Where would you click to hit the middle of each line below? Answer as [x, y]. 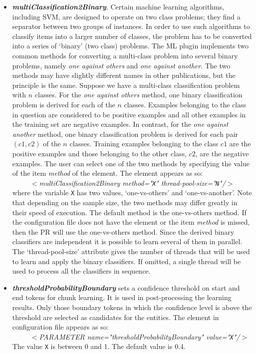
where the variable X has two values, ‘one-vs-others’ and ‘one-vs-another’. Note [132, 192]
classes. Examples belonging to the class [185, 104]
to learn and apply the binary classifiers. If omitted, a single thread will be [127, 261]
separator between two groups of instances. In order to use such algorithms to [131, 26]
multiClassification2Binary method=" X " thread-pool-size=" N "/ [132, 182]
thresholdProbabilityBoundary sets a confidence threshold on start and [126, 287]
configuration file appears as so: [60, 327]
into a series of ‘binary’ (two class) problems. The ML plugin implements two [130, 46]
